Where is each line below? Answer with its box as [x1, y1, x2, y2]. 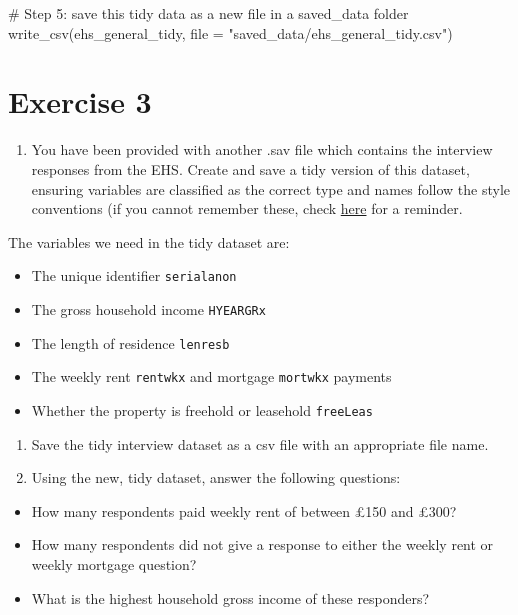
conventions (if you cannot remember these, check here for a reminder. [31, 198, 463, 219]
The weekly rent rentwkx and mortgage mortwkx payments [31, 366, 392, 387]
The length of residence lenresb [31, 332, 230, 353]
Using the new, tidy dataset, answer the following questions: [31, 467, 401, 488]
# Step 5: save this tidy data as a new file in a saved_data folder [8, 3, 409, 23]
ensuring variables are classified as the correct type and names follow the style [31, 178, 511, 199]
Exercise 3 [8, 81, 152, 122]
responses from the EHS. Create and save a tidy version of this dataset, [31, 158, 470, 179]
